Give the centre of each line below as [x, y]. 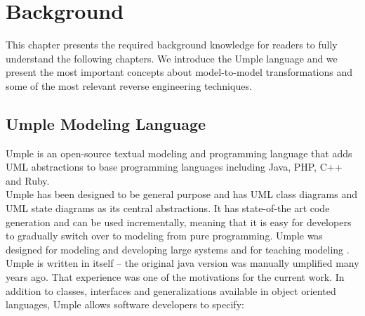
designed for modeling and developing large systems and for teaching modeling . [178, 249]
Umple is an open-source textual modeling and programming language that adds [179, 153]
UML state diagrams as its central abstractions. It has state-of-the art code [168, 208]
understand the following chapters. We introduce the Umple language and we [172, 58]
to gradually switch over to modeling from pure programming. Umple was [164, 236]
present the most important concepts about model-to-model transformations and [179, 72]
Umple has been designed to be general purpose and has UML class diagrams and [181, 194]
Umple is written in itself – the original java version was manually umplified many [182, 263]
